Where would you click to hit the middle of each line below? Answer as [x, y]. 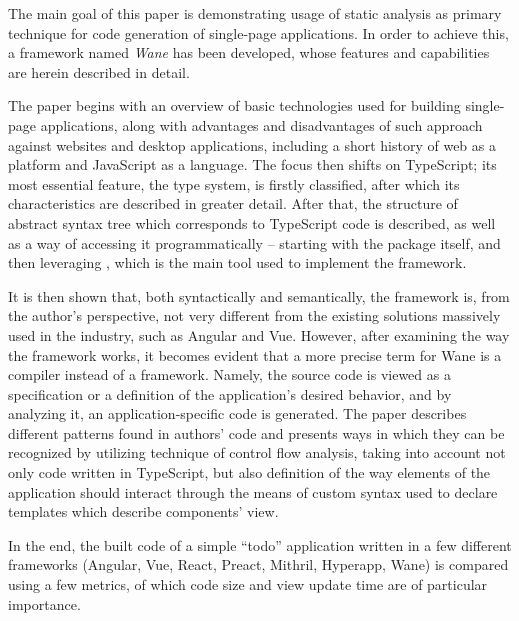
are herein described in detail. [99, 71]
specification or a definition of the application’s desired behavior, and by [230, 393]
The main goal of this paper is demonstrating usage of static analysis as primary [255, 13]
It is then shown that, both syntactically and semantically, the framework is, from [259, 295]
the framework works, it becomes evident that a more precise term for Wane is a [255, 354]
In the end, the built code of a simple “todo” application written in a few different [260, 544]
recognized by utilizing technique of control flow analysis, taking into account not [257, 452]
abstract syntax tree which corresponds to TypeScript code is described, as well [252, 222]
